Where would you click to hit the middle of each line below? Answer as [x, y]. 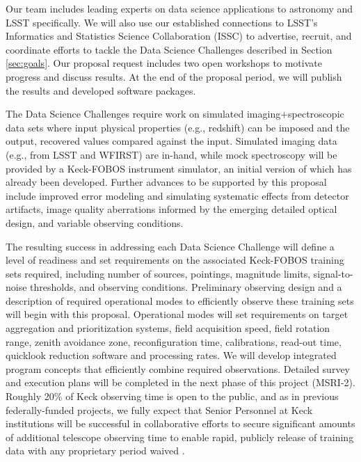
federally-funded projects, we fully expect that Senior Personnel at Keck [159, 409]
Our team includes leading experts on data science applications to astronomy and [179, 8]
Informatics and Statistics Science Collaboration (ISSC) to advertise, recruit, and [179, 36]
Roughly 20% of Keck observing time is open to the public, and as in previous [172, 396]
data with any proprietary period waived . [95, 451]
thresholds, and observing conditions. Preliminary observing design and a [186, 287]
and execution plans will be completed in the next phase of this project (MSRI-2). [180, 382]
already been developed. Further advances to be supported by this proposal [166, 182]
